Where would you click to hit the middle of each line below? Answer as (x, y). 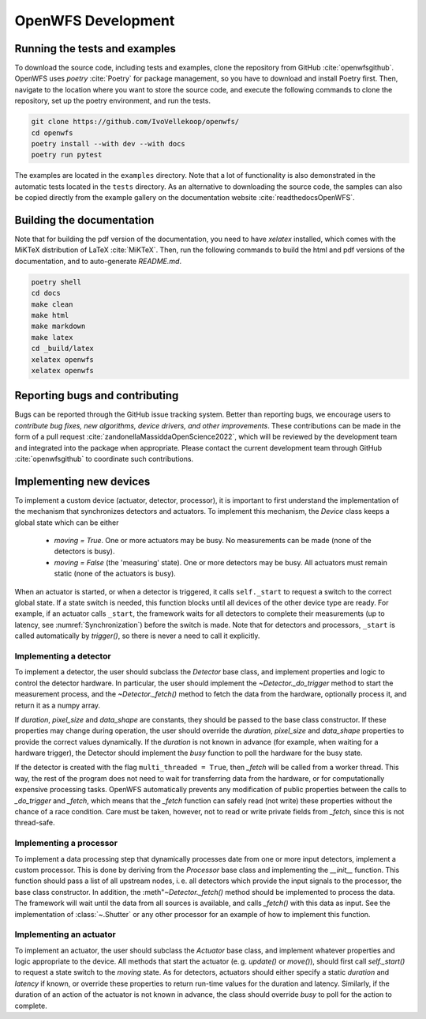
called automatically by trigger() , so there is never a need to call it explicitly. (137, 636)
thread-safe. (35, 823)
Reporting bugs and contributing (97, 396)
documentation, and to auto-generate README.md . (98, 261)
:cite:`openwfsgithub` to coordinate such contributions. (104, 459)
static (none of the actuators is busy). (115, 574)
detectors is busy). (84, 551)
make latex (52, 337)
